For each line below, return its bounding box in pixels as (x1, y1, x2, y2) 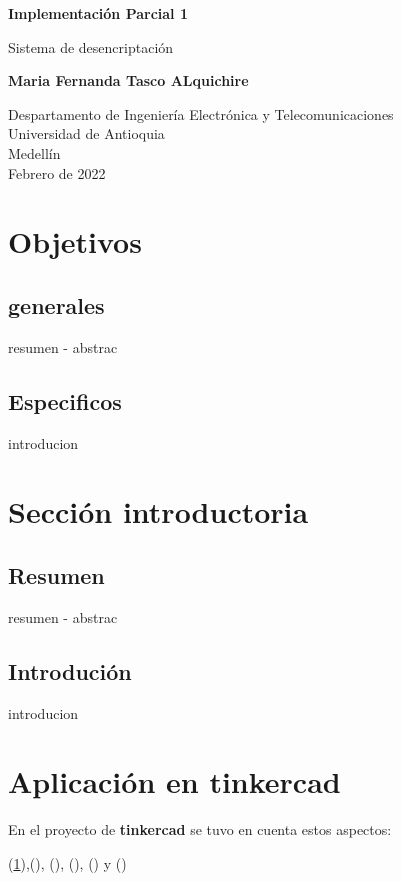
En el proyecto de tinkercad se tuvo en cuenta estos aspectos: (8, 819, 392, 840)
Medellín (8, 142, 61, 163)
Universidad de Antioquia (8, 123, 165, 144)
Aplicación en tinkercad (8, 761, 341, 802)
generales (8, 289, 105, 320)
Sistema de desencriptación (8, 36, 174, 57)
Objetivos (8, 221, 142, 262)
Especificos (8, 385, 122, 416)
